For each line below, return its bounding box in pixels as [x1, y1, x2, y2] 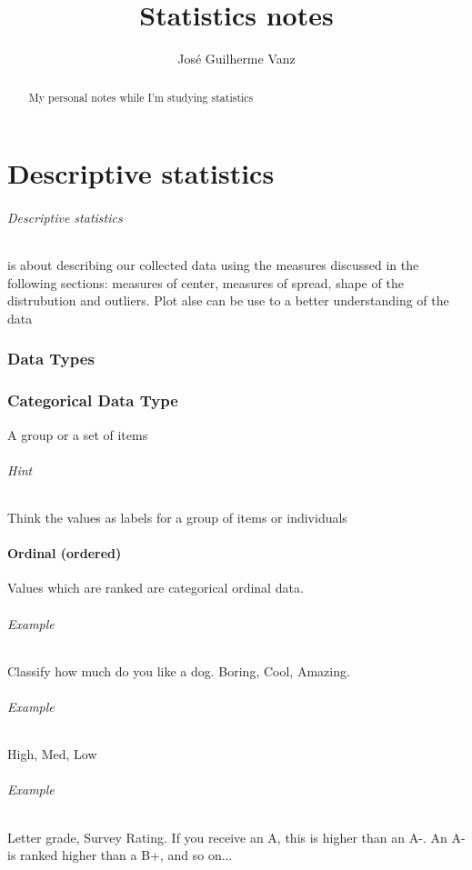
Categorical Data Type [7, 389, 178, 412]
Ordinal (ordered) [7, 544, 122, 563]
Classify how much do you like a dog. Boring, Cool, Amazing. [7, 661, 350, 680]
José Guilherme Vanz [177, 49, 296, 68]
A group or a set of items [7, 425, 148, 444]
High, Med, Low [7, 745, 97, 764]
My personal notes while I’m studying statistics [28, 89, 254, 105]
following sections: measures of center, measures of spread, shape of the [7, 273, 404, 292]
